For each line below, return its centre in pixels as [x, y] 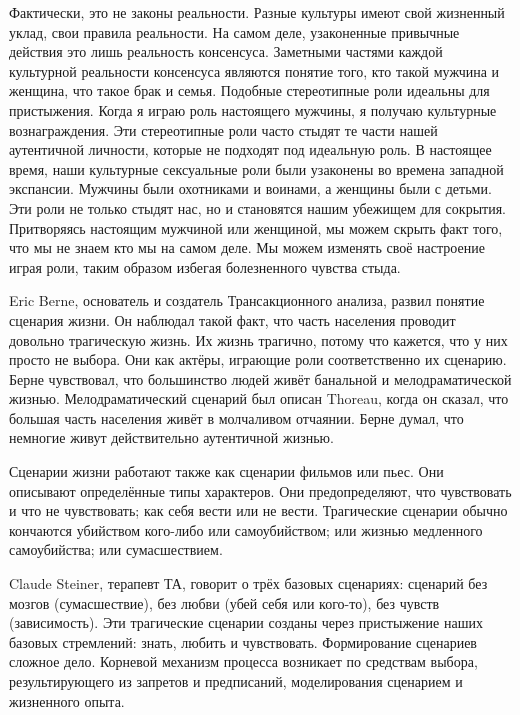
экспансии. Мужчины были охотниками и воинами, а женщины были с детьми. [250, 188]
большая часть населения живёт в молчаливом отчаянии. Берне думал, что [236, 417]
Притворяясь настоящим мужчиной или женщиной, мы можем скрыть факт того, [256, 227]
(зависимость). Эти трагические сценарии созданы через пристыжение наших [246, 622]
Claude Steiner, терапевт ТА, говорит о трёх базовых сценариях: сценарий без [248, 583]
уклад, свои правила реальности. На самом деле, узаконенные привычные [234, 31]
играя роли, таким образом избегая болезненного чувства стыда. [205, 266]
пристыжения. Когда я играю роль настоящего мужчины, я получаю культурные [253, 109]
